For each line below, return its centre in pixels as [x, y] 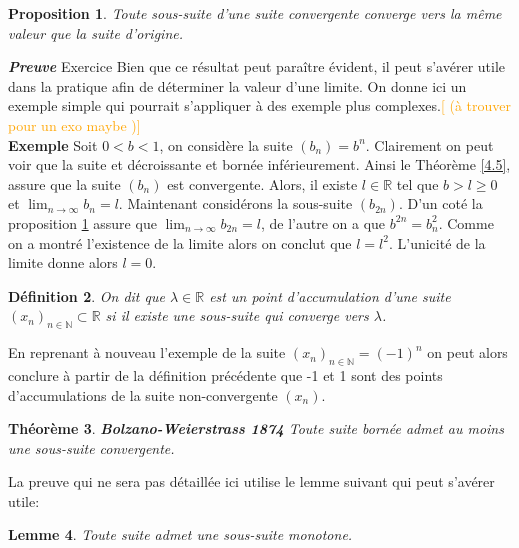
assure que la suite [64, 183]
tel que [417, 183]
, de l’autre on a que [323, 222]
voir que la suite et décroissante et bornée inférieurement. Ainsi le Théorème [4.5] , [259, 164]
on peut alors [467, 352]
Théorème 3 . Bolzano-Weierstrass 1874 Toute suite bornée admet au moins [256, 428]
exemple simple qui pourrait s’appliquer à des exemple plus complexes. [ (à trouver [260, 105]
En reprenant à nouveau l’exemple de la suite [147, 352]
